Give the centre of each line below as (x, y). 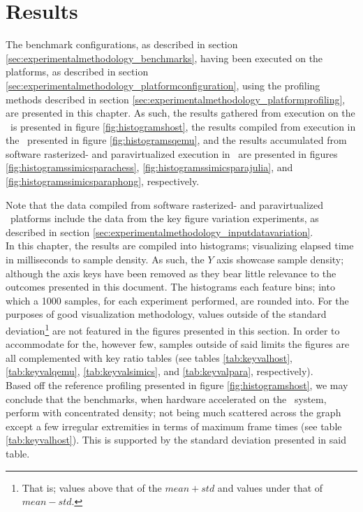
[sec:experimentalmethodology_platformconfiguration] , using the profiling (163, 85)
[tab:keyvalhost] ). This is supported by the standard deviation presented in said (176, 440)
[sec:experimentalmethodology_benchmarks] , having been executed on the (164, 58)
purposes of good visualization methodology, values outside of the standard (166, 314)
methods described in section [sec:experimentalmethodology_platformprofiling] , (176, 99)
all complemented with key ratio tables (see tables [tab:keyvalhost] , (149, 357)
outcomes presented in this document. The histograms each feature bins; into (170, 287)
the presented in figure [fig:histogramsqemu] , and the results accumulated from (176, 140)
